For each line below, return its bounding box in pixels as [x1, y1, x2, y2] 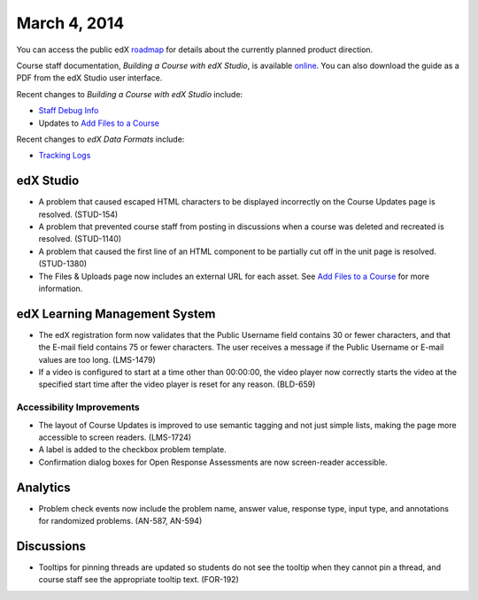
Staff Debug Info [38, 105, 99, 116]
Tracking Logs [38, 150, 91, 161]
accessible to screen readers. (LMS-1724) [38, 432, 192, 442]
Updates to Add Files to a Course [38, 118, 159, 128]
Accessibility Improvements [16, 401, 141, 413]
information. [38, 283, 83, 294]
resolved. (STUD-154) [38, 209, 119, 219]
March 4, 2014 [16, 13, 125, 33]
